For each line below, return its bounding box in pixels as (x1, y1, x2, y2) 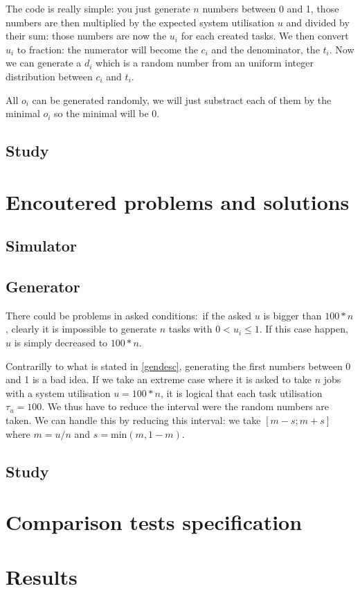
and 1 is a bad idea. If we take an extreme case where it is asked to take (6, 372, 312, 387)
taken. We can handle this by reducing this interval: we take (6, 413, 261, 427)
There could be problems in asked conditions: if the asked (6, 308, 252, 322)
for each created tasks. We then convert (181, 28, 349, 43)
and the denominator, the (211, 42, 320, 56)
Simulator (6, 235, 77, 256)
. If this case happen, (259, 321, 348, 336)
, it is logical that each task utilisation (160, 385, 323, 400)
